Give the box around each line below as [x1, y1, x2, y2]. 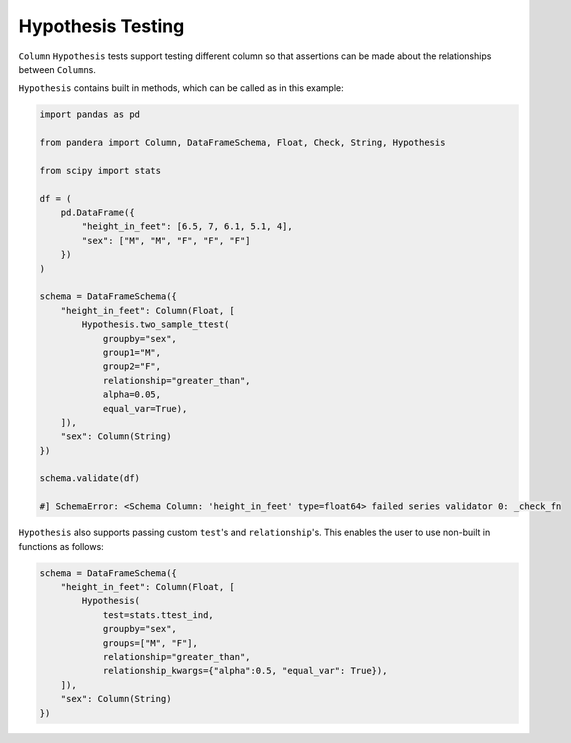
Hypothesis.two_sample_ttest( [81, 319, 230, 330]
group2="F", [102, 361, 162, 372]
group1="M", [102, 346, 162, 358]
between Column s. [18, 63, 97, 75]
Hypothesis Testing [18, 15, 185, 37]
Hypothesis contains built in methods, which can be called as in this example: [18, 82, 344, 94]
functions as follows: [18, 540, 104, 552]
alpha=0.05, [102, 389, 162, 400]
